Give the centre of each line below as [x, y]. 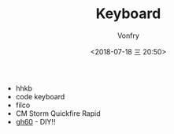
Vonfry [128, 35]
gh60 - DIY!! [35, 121]
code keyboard [40, 96]
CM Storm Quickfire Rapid [58, 113]
